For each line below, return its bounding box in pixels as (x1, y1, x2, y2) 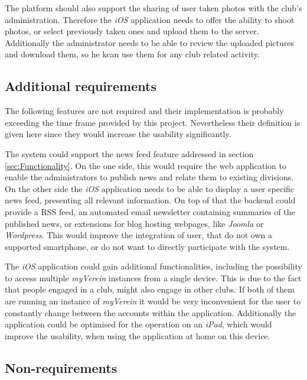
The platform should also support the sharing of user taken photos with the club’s (5, 2, 302, 14)
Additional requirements (5, 77, 156, 95)
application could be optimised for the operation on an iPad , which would (5, 318, 272, 330)
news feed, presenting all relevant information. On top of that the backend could (5, 194, 296, 206)
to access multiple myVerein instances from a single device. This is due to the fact (5, 271, 302, 284)
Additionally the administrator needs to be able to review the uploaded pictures (5, 36, 295, 48)
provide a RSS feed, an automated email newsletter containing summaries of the (5, 205, 295, 217)
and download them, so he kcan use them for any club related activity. (5, 48, 260, 60)
